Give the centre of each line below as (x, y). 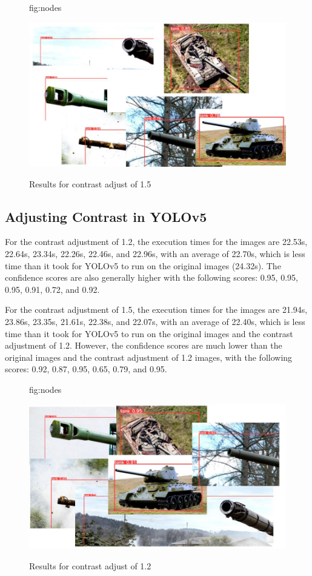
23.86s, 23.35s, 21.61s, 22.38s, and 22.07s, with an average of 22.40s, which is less (155, 322)
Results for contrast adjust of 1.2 (90, 565)
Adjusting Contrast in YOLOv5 (106, 216)
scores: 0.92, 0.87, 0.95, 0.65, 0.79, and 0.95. (86, 369)
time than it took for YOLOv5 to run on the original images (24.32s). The (143, 265)
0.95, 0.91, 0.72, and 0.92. (52, 289)
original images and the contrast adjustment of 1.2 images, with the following (149, 357)
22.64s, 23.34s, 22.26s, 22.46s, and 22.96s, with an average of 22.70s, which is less (155, 254)
